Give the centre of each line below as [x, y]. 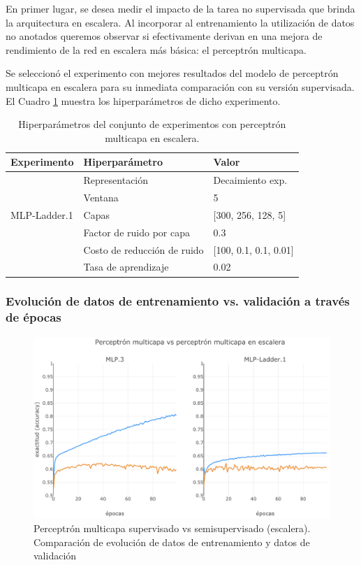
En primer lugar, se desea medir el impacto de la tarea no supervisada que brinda [180, 8]
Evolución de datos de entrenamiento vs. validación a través [178, 301]
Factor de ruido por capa [137, 232]
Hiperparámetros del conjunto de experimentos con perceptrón [152, 124]
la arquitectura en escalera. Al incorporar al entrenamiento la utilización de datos [180, 22]
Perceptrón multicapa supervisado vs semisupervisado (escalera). [172, 528]
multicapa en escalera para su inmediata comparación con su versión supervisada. [180, 86]
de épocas [34, 317]
